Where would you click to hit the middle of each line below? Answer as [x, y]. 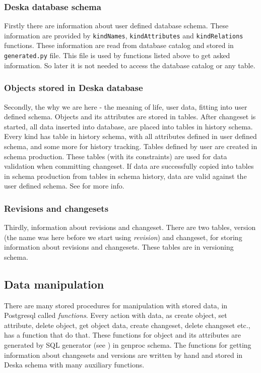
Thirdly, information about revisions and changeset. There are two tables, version [130, 227]
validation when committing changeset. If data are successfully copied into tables [129, 166]
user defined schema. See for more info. [64, 186]
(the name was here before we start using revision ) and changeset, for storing [123, 237]
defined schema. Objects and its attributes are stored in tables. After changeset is [130, 116]
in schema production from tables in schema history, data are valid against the [125, 176]
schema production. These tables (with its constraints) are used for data [116, 156]
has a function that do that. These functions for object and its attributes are [122, 335]
